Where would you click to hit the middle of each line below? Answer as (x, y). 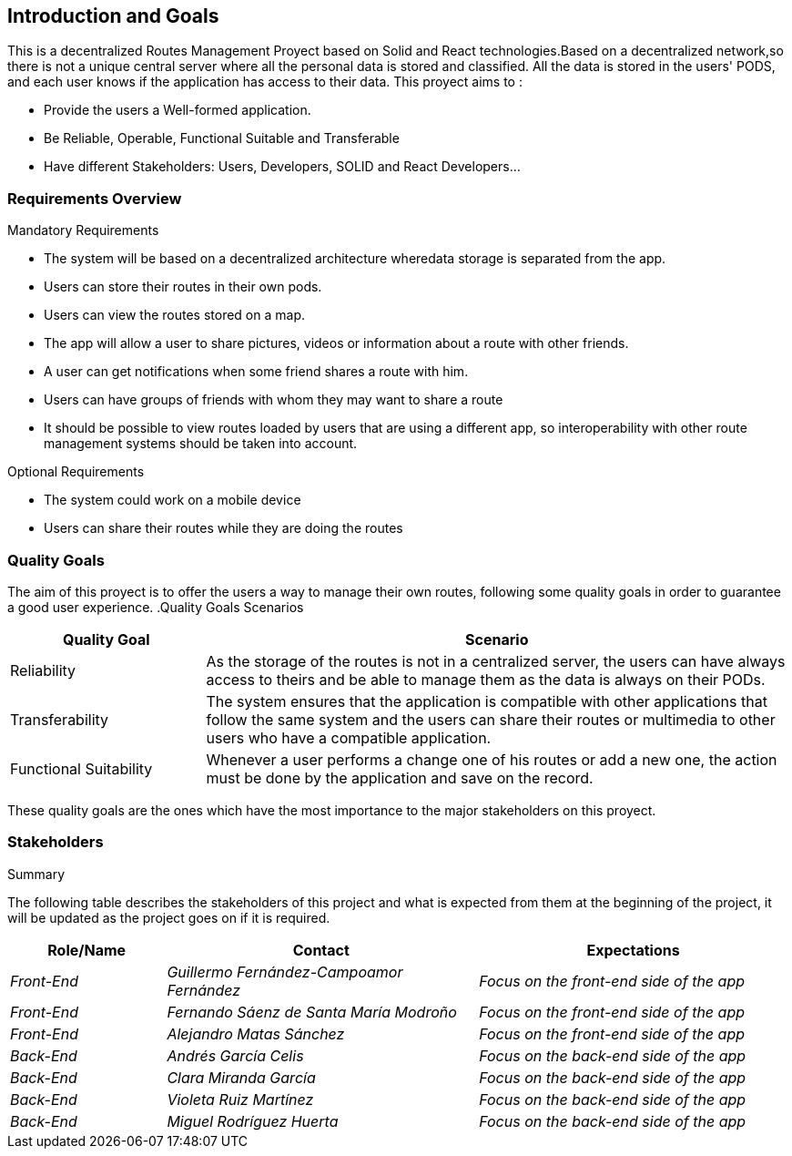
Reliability (43, 670)
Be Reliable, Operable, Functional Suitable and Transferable (222, 138)
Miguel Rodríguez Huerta (253, 1121)
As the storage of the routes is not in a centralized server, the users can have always (496, 661)
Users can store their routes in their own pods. (183, 287)
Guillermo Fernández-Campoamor (285, 972)
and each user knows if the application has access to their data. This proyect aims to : (265, 82)
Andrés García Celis (235, 1055)
